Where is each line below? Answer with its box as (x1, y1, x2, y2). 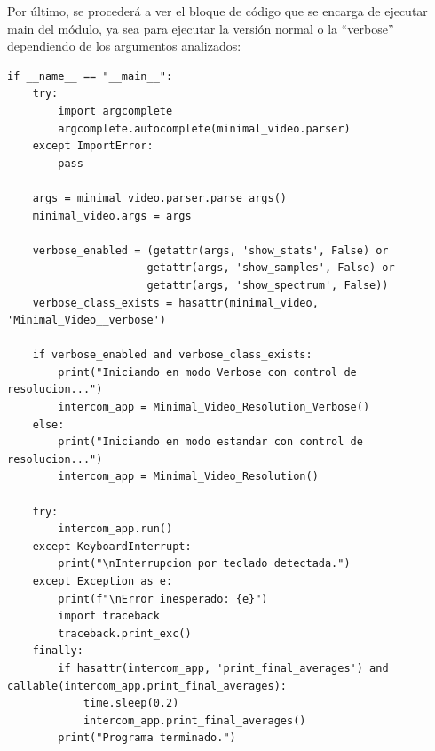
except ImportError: (32, 140, 154, 153)
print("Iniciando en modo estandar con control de (58, 435, 363, 449)
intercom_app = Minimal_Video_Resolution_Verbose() (58, 401, 370, 414)
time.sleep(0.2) (83, 697, 179, 710)
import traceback (58, 610, 160, 623)
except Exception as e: (32, 575, 173, 587)
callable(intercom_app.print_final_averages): (7, 679, 287, 692)
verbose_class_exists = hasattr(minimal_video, (32, 296, 319, 309)
